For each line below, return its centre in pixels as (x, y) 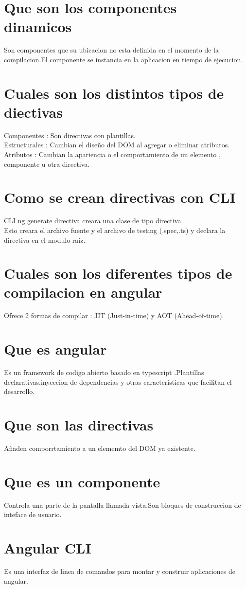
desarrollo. (19, 391)
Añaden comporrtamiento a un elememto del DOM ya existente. (100, 448)
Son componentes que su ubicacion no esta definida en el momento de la (111, 50)
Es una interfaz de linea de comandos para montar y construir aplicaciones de (120, 571)
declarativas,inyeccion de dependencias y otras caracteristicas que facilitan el (118, 382)
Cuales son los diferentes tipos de (118, 273)
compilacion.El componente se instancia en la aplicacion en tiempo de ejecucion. (123, 59)
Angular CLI (48, 548)
